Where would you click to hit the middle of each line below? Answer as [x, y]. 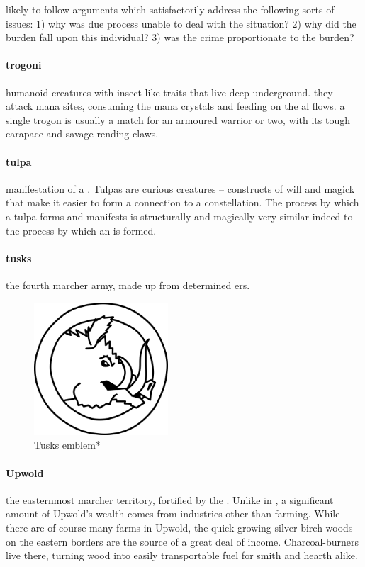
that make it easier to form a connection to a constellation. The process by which [182, 202]
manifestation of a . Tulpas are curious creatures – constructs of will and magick [180, 188]
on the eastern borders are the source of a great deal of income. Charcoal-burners [182, 541]
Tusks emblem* [67, 445]
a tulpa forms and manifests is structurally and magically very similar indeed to [179, 216]
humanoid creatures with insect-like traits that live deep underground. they [169, 92]
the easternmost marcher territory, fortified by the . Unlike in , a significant [170, 499]
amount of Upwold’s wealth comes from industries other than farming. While [173, 513]
